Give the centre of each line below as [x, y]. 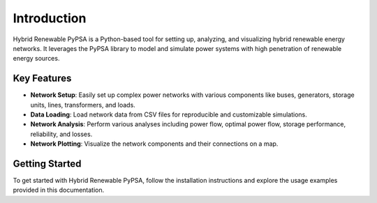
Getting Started [47, 164]
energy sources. [36, 59]
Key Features [42, 78]
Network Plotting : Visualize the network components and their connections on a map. [154, 144]
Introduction [50, 18]
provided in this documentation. [59, 190]
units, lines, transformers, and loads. [83, 105]
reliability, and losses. [61, 134]
